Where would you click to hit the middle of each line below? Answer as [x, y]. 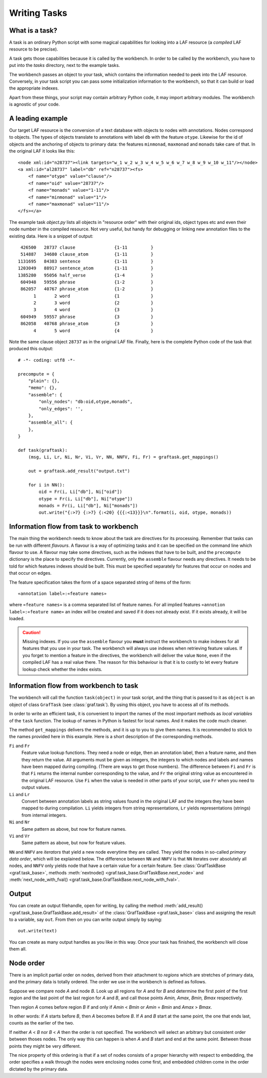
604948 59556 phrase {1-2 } [87, 282]
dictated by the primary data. [39, 1069]
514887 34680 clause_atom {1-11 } [87, 254]
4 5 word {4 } [93, 330]
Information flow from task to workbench [74, 527]
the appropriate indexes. [34, 88]
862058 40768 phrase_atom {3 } [87, 324]
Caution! [32, 632]
